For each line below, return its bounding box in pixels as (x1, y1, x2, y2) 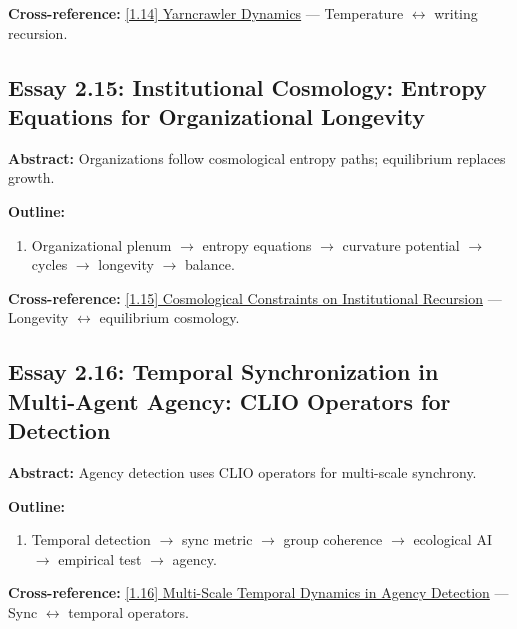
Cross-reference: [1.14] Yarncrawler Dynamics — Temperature (8, 3, 404, 23)
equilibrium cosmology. (99, 307, 240, 328)
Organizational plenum (31, 234, 172, 255)
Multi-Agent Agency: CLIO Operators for (8, 385, 451, 416)
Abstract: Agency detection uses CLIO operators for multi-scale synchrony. (8, 461, 477, 482)
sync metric (181, 529, 253, 550)
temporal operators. (68, 601, 190, 622)
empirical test (58, 548, 142, 569)
